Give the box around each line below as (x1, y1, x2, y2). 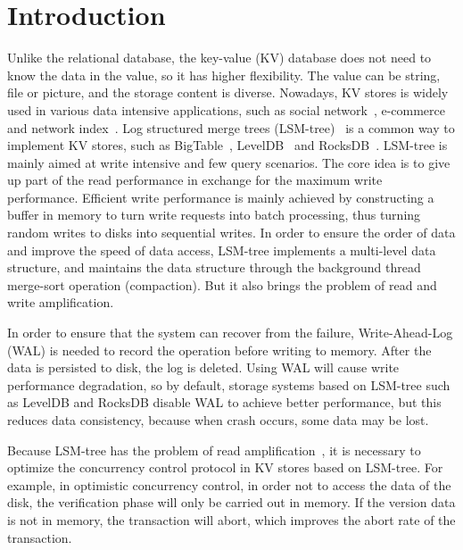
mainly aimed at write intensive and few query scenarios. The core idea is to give (7, 153, 451, 171)
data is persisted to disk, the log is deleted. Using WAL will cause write (7, 358, 400, 377)
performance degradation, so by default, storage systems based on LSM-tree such (7, 375, 451, 394)
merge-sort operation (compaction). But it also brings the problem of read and (7, 275, 437, 294)
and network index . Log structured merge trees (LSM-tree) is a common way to (7, 118, 455, 137)
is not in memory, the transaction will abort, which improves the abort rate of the (7, 510, 456, 529)
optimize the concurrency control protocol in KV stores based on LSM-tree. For (7, 458, 443, 477)
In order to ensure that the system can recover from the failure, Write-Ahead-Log (7, 323, 453, 342)
